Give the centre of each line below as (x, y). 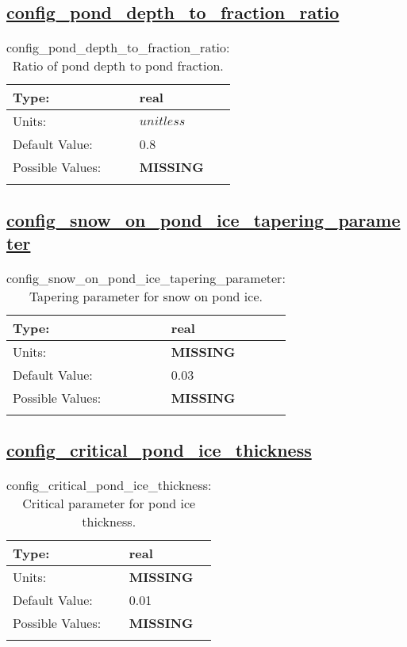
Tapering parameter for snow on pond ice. (146, 296)
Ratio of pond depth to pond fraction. (118, 66)
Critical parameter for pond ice (109, 503)
